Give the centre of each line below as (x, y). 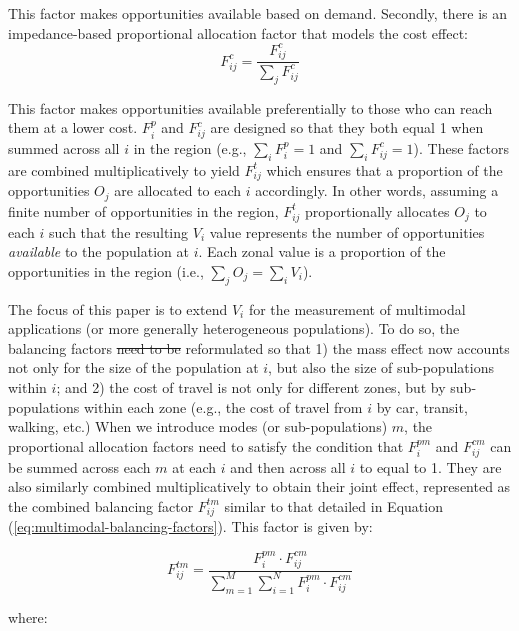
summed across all (64, 147)
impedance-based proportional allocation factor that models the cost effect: (238, 32)
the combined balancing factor (101, 505)
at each (194, 466)
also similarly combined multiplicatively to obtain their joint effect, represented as (259, 486)
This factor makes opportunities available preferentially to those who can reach (250, 107)
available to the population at (98, 251)
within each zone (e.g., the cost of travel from (223, 406)
